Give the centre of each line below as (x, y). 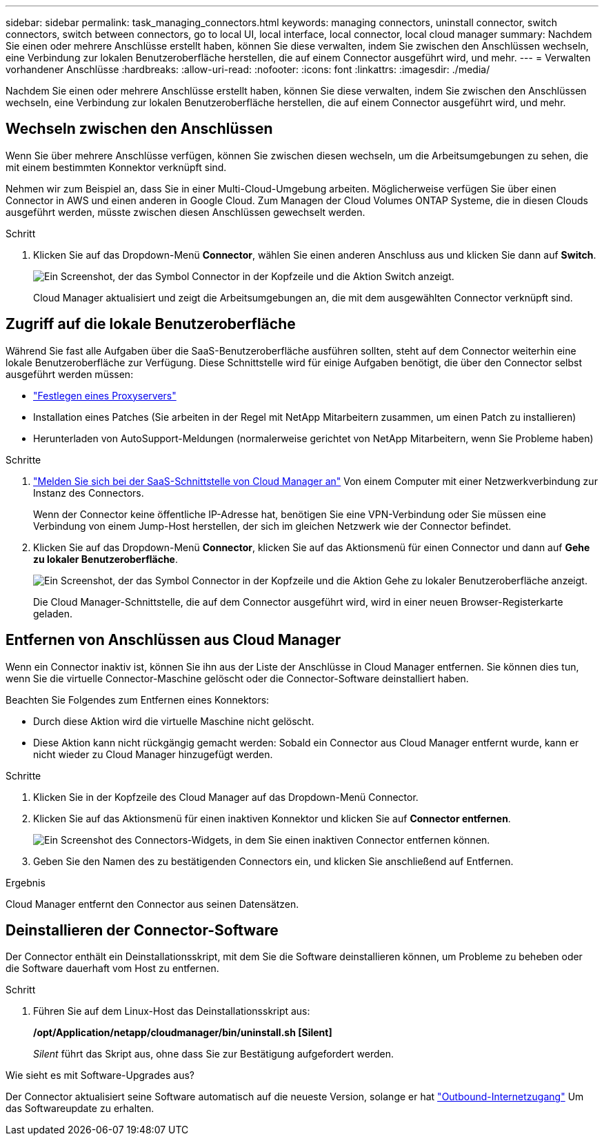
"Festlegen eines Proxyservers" (105, 395)
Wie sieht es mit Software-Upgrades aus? (100, 1075)
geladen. (53, 613)
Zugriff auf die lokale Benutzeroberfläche (151, 324)
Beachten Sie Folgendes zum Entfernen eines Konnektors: (138, 700)
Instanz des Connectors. (89, 493)
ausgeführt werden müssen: (70, 374)
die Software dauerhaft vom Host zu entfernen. (112, 969)
